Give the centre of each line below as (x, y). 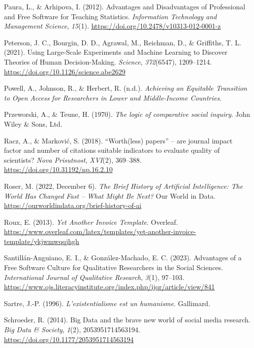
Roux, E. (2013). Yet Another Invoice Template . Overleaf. (91, 222)
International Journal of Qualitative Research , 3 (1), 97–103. (94, 277)
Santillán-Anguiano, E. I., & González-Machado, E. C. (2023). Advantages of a (123, 258)
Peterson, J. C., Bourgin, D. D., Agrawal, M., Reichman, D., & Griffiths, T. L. (123, 42)
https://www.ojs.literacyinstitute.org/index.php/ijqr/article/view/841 (110, 287)
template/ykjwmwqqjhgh (42, 241)
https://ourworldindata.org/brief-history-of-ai (73, 205)
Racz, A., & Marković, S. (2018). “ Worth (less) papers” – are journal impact (118, 140)
